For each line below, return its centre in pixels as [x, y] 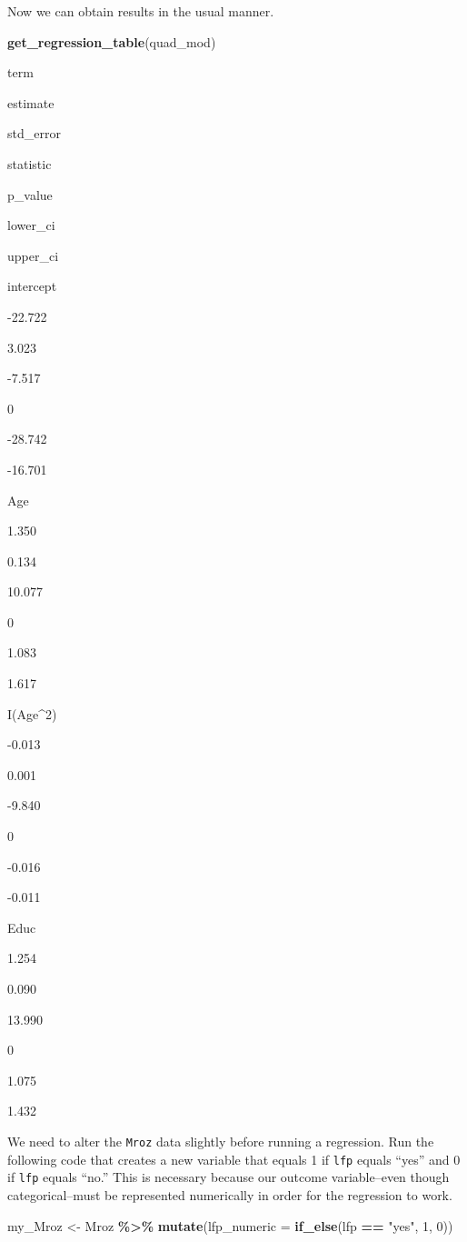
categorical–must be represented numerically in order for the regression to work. [230, 1194]
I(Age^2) [32, 713]
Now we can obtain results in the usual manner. [141, 11]
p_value [30, 194]
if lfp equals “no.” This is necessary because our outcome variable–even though [229, 1177]
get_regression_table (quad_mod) [112, 41]
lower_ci [31, 225]
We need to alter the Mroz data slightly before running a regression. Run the [221, 1141]
